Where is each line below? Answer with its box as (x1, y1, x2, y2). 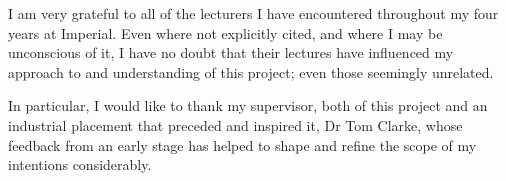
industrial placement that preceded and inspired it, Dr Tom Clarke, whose (8, 114, 463, 135)
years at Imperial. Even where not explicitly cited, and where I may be (8, 22, 443, 43)
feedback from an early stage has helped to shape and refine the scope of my (8, 134, 477, 155)
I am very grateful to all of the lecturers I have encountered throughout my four (8, 3, 499, 23)
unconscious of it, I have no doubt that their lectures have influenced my (8, 42, 454, 63)
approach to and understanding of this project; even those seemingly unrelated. (8, 61, 494, 82)
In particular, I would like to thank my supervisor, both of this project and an (8, 95, 488, 116)
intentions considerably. (8, 154, 152, 175)
